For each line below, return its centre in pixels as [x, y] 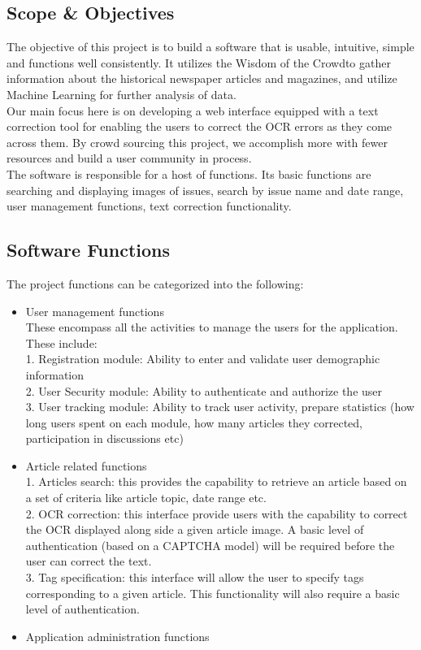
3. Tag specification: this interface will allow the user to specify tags [195, 577]
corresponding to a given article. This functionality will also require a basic [213, 593]
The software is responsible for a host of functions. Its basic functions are [189, 173]
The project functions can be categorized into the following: [155, 283]
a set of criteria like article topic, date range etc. [146, 498]
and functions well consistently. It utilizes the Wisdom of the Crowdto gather [199, 62]
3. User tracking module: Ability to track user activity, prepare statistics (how [220, 407]
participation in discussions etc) [104, 438]
